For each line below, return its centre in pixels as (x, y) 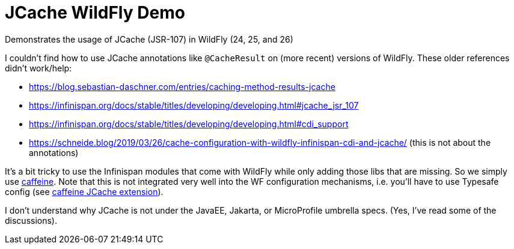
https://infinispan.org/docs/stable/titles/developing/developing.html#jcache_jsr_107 (194, 105)
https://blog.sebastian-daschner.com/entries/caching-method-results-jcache (182, 86)
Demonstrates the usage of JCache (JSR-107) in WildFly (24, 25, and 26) (149, 39)
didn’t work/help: (38, 68)
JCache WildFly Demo (95, 13)
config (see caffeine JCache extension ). (84, 191)
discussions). (31, 220)
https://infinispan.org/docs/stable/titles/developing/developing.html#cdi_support (189, 124)
